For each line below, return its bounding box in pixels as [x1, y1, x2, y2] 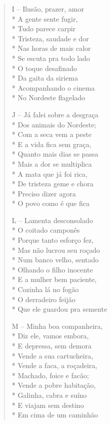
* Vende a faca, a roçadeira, [11, 360, 97, 371]
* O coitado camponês [11, 225, 80, 235]
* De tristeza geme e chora [11, 178, 93, 189]
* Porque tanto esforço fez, [11, 235, 94, 245]
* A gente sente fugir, [11, 13, 78, 24]
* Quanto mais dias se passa [11, 149, 98, 159]
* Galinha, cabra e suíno [11, 389, 87, 400]
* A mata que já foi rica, [11, 168, 87, 179]
